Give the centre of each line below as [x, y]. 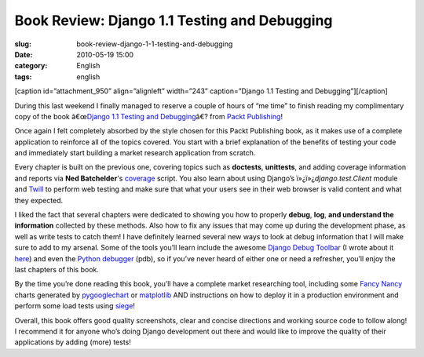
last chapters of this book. [57, 269]
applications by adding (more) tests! [73, 342]
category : [31, 66]
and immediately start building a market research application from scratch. [135, 153]
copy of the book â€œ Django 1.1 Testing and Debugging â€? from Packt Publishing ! [148, 116]
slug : [23, 44]
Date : [24, 54]
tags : [23, 76]
